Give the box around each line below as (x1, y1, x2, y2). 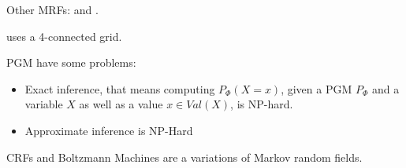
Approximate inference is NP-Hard (24, 122, 193, 138)
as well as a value (79, 96, 163, 112)
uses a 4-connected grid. (6, 27, 122, 44)
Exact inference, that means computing (24, 80, 215, 97)
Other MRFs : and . (6, 2, 99, 17)
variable (24, 96, 63, 112)
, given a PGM (281, 80, 352, 97)
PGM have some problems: (6, 54, 136, 71)
